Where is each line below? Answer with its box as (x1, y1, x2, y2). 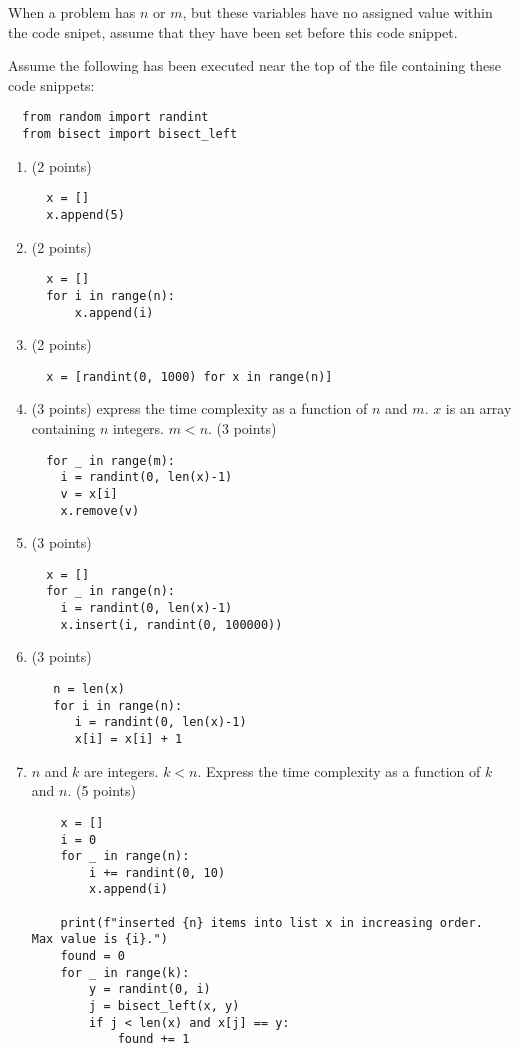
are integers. (84, 760, 159, 781)
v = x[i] (60, 486, 118, 501)
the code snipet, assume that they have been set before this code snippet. (8, 21, 458, 42)
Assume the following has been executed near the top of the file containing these (8, 55, 502, 76)
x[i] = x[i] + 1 (74, 732, 183, 746)
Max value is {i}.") (31, 932, 168, 947)
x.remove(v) (60, 503, 140, 518)
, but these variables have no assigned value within (182, 2, 493, 22)
